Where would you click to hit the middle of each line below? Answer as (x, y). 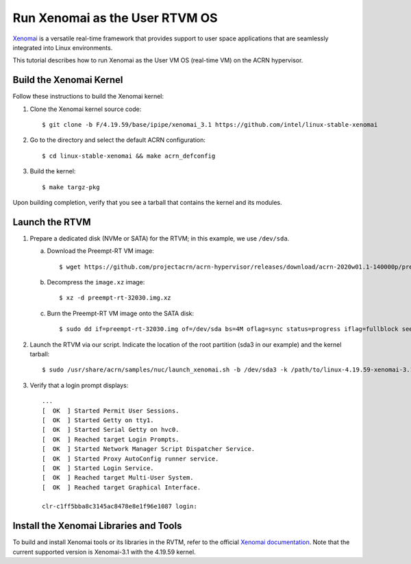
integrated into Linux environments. (63, 47)
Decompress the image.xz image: (96, 282)
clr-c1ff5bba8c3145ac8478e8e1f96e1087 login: (120, 506)
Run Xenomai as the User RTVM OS (115, 18)
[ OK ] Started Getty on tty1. (98, 420)
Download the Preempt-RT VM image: (100, 251)
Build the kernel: (53, 171)
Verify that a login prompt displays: (79, 385)
